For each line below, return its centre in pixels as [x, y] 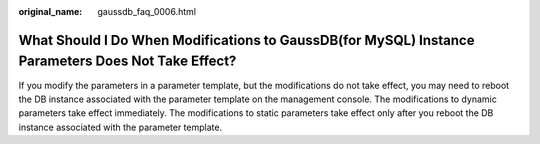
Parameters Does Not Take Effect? [127, 61]
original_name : [50, 11]
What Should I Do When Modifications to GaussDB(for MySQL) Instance [246, 40]
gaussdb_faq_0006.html [147, 11]
